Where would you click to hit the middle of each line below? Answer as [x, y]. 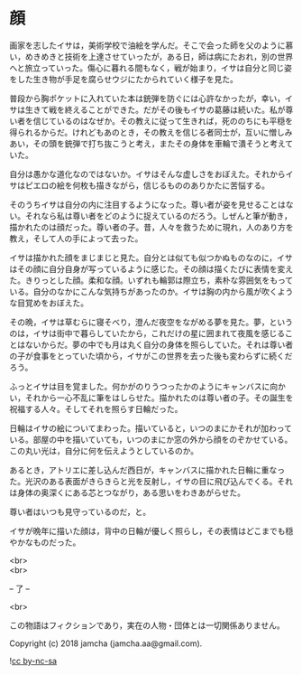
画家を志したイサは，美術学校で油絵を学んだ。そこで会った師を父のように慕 [151, 45]
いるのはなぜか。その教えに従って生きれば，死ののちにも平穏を [175, 121]
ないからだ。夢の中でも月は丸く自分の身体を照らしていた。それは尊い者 [159, 344]
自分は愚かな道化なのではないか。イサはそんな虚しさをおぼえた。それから [147, 173]
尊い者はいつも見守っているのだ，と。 [80, 511]
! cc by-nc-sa [33, 661]
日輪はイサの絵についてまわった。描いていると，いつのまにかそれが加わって [151, 428]
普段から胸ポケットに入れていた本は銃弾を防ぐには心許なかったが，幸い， [147, 98]
